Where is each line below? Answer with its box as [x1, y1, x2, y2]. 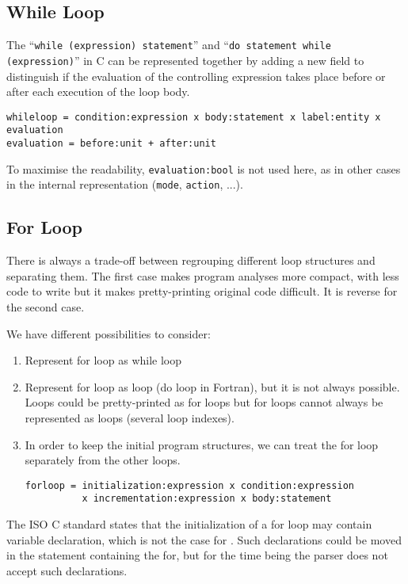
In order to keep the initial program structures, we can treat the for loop [25, 436, 379, 452]
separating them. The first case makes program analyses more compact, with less [6, 267, 399, 284]
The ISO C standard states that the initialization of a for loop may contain [6, 516, 372, 532]
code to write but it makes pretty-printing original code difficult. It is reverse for [6, 283, 398, 300]
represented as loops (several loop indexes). [25, 409, 235, 426]
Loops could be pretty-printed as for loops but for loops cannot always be [25, 394, 383, 410]
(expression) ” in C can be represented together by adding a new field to [6, 52, 364, 68]
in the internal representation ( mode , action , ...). [6, 176, 243, 193]
